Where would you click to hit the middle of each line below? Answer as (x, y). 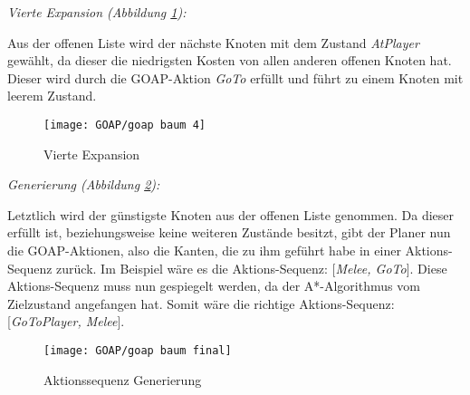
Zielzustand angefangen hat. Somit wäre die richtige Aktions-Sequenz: (201, 303)
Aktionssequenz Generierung (123, 379)
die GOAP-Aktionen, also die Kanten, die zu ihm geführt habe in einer (204, 250)
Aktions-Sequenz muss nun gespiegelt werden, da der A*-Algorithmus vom (214, 286)
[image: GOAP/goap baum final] (138, 350)
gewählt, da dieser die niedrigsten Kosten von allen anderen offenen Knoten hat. (230, 60)
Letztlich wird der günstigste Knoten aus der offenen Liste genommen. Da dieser (231, 214)
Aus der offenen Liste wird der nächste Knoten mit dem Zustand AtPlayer (213, 42)
